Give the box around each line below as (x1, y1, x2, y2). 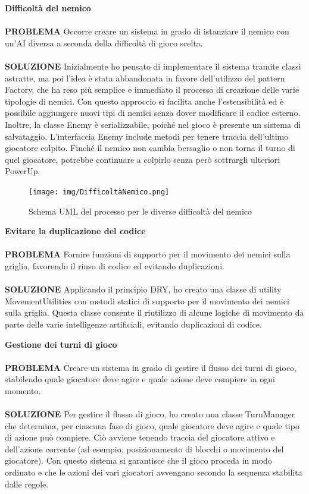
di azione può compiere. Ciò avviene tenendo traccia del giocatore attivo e (5, 431, 275, 443)
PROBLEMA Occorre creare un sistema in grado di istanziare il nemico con (5, 25, 289, 37)
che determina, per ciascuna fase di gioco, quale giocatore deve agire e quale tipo (5, 419, 299, 432)
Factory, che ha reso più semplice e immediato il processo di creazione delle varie (5, 83, 299, 96)
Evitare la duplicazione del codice (5, 225, 146, 237)
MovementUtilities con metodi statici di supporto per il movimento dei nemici (5, 294, 289, 307)
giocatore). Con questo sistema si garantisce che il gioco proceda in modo (5, 454, 272, 467)
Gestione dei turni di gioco (5, 338, 117, 350)
